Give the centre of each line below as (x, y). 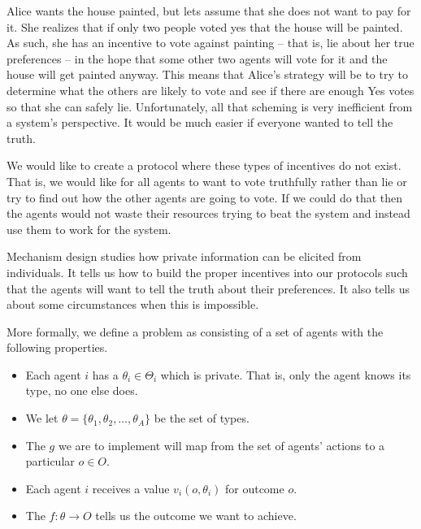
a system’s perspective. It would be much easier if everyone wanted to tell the (200, 122)
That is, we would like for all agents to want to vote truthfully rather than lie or (207, 181)
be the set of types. (202, 418)
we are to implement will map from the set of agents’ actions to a (221, 445)
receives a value (131, 488)
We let (42, 418)
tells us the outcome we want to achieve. (196, 516)
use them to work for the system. (89, 229)
